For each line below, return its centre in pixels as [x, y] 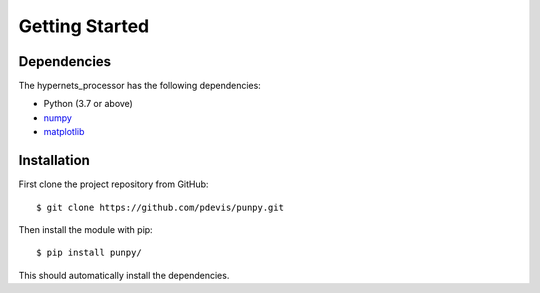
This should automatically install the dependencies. [124, 275]
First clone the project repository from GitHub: [113, 184]
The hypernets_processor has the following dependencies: [140, 86]
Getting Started [84, 26]
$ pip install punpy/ [89, 253]
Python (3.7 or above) [88, 104]
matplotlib [64, 132]
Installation [54, 160]
